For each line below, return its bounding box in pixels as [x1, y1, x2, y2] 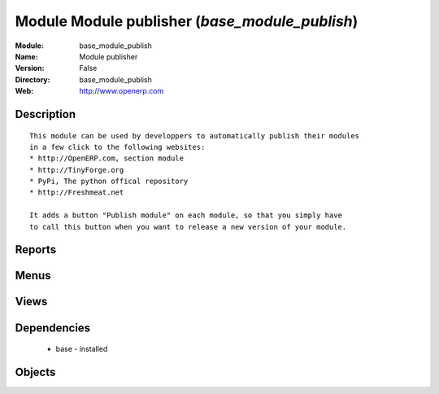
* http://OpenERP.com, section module [29, 154, 185, 163]
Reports [15, 243, 57, 256]
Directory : [15, 74, 50, 85]
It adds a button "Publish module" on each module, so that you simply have [29, 211, 343, 220]
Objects [15, 365, 56, 379]
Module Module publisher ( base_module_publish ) [15, 12, 359, 30]
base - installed [55, 344, 108, 354]
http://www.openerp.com [79, 86, 164, 96]
